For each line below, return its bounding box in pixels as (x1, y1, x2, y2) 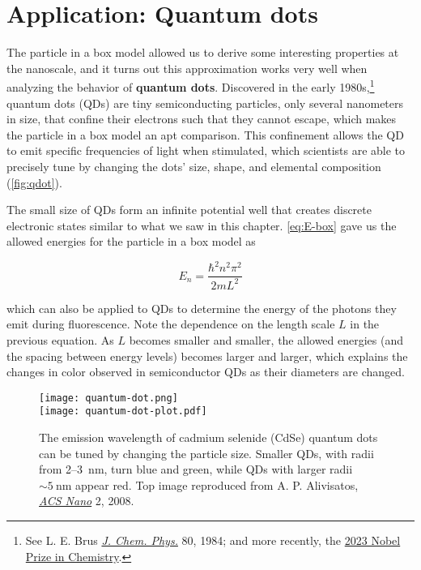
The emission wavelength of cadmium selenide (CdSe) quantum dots (39, 429, 378, 446)
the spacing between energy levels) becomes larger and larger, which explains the (6, 347, 408, 364)
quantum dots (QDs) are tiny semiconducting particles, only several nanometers (6, 94, 404, 111)
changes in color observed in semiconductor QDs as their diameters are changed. (6, 363, 406, 380)
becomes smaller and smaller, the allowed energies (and (129, 332, 404, 348)
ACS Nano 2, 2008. (39, 492, 134, 509)
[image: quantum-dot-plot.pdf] (39, 405, 207, 418)
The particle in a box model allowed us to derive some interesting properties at (6, 44, 399, 61)
